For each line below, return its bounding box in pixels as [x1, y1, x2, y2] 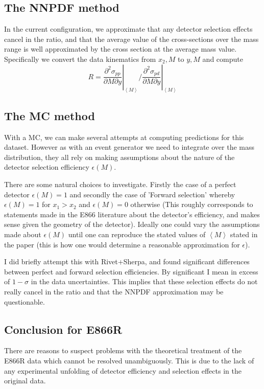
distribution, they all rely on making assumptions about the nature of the [4, 151, 235, 162]
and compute [202, 53, 243, 64]
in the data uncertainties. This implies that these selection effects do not [31, 276, 258, 287]
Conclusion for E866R [4, 321, 123, 337]
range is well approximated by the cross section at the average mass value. [4, 43, 237, 54]
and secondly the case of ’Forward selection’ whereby [69, 189, 235, 199]
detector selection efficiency [4, 162, 89, 172]
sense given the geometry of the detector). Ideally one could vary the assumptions [4, 219, 260, 230]
